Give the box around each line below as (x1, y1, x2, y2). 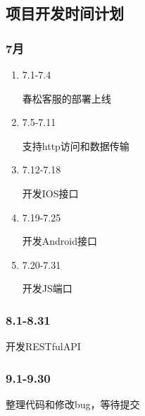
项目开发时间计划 (6, 2, 124, 24)
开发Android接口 (22, 233, 98, 248)
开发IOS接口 (22, 185, 79, 200)
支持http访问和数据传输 (22, 138, 130, 153)
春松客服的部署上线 (22, 91, 111, 105)
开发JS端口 (22, 281, 72, 296)
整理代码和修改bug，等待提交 (6, 396, 140, 411)
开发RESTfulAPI (6, 339, 81, 354)
